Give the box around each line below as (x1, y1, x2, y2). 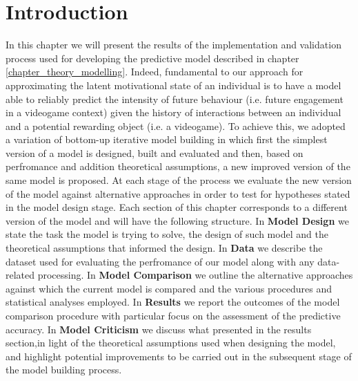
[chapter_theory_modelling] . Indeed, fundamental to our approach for (6, 64, 304, 79)
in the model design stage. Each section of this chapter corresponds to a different (6, 200, 348, 214)
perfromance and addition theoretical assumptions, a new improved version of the (6, 159, 350, 174)
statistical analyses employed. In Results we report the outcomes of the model (6, 295, 340, 309)
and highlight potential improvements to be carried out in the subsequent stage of (6, 349, 352, 363)
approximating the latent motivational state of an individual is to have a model (6, 77, 341, 92)
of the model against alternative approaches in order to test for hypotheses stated (6, 186, 350, 201)
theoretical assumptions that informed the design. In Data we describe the (6, 241, 323, 255)
